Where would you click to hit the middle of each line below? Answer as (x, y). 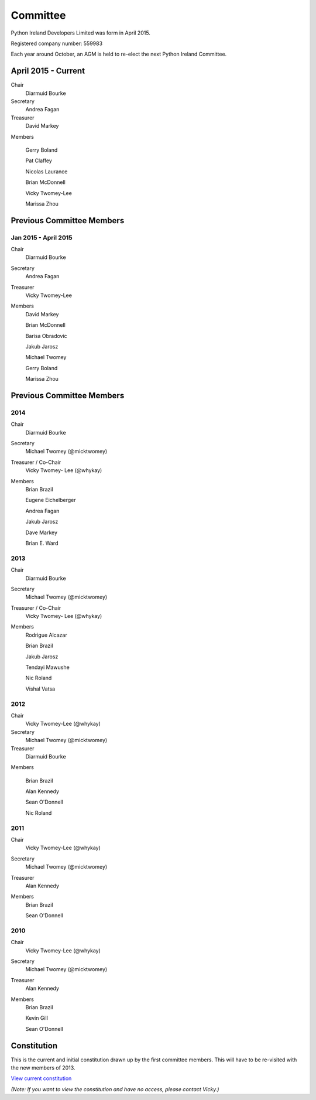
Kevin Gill (37, 1018)
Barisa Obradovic (46, 336)
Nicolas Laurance (47, 171)
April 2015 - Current (48, 71)
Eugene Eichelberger (51, 500)
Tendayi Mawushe (47, 667)
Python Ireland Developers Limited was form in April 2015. (80, 33)
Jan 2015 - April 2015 (42, 237)
